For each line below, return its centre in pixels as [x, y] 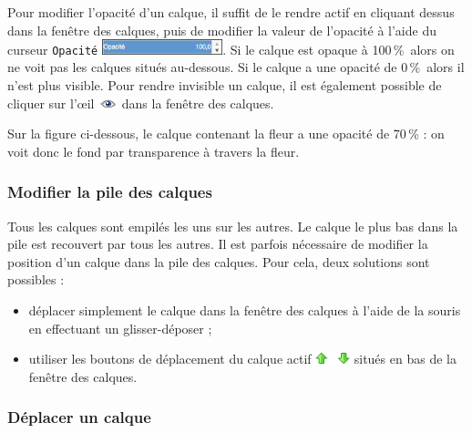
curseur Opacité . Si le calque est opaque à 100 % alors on [231, 49]
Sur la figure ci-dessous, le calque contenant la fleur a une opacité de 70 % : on [226, 134]
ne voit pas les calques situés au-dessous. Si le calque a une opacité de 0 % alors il [236, 67]
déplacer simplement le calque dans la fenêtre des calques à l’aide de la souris [245, 309]
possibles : [36, 279]
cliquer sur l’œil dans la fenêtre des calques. [141, 103]
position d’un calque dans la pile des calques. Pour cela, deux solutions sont [219, 261]
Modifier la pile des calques [110, 192]
